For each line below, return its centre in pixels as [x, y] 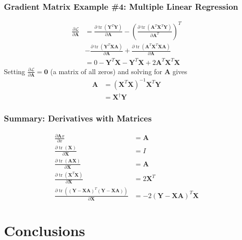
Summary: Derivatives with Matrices [78, 118]
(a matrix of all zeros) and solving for [106, 71]
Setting [15, 71]
